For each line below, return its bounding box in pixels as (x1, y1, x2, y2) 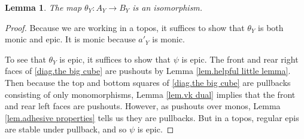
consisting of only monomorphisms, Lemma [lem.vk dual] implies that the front (5, 88, 296, 100)
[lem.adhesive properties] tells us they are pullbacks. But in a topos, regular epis (5, 111, 299, 123)
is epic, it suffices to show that (59, 52, 171, 65)
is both (258, 21, 284, 33)
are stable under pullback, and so (5, 123, 127, 135)
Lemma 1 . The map (5, 1, 82, 13)
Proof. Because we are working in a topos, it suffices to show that (5, 21, 245, 33)
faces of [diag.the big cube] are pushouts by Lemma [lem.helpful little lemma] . (5, 64, 291, 77)
